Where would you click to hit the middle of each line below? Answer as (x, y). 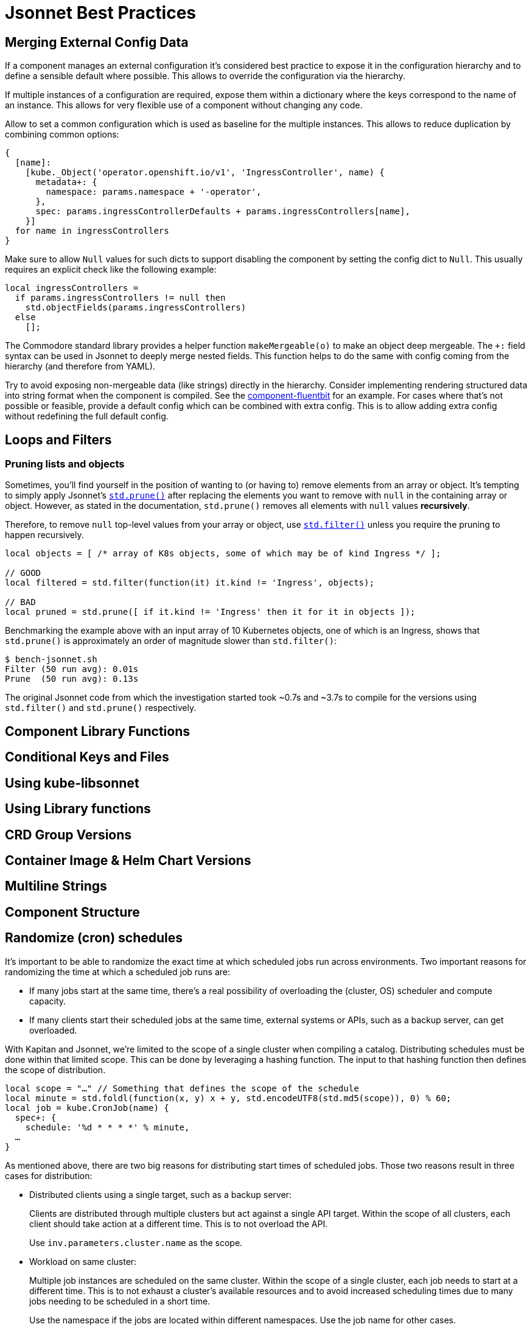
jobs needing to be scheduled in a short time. (120, 1301)
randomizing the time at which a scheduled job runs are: (118, 972)
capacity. (48, 1001)
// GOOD (23, 573)
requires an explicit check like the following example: (111, 270)
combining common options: (62, 135)
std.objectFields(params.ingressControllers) (136, 308)
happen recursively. (44, 535)
